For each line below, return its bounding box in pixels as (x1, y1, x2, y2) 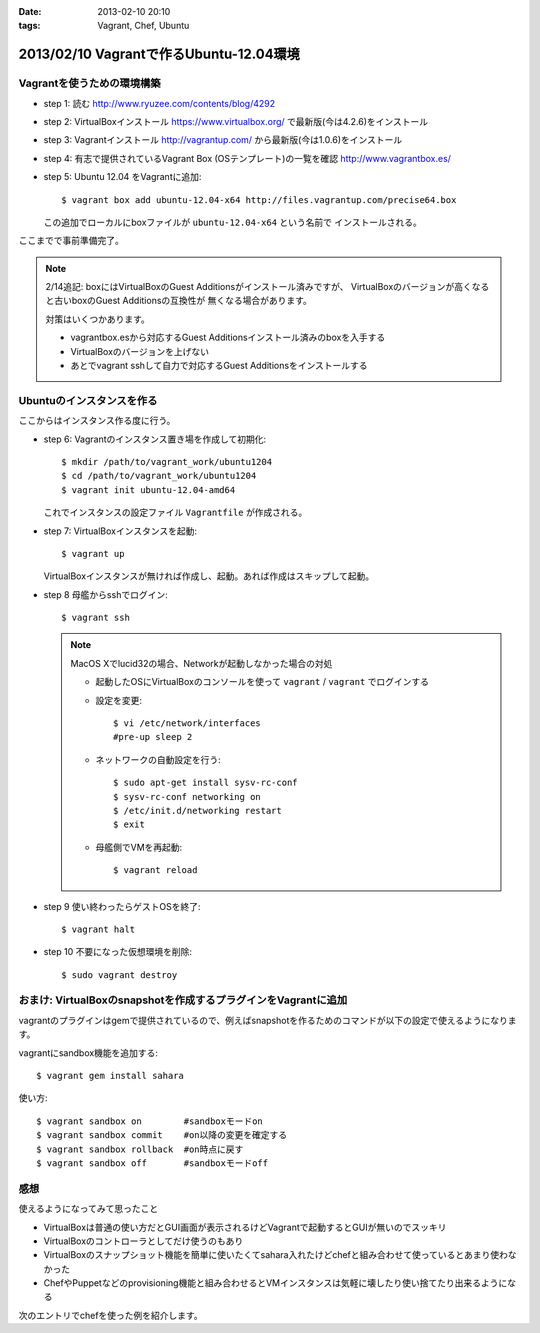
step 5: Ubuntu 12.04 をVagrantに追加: (43, 171, 202, 183)
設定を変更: (95, 694, 143, 706)
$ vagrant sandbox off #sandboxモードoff (36, 1157, 269, 1169)
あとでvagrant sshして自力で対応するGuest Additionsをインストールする (70, 360, 369, 372)
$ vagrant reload (113, 865, 198, 876)
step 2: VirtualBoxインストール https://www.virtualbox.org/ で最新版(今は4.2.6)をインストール (43, 115, 429, 127)
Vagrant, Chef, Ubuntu (97, 20, 190, 32)
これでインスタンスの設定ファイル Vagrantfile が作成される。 (43, 506, 308, 519)
